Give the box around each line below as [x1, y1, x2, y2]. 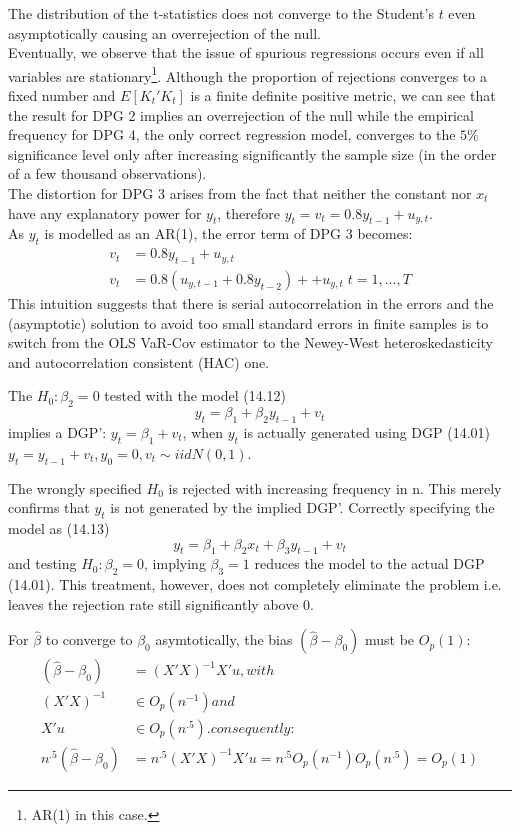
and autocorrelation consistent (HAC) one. [8, 351, 270, 372]
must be [364, 629, 415, 650]
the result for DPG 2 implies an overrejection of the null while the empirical [8, 104, 474, 125]
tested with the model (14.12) [104, 385, 286, 406]
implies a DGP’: [8, 422, 107, 443]
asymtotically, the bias [155, 629, 293, 650]
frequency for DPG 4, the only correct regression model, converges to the [8, 124, 456, 145]
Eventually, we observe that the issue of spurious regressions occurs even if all [8, 42, 484, 63]
